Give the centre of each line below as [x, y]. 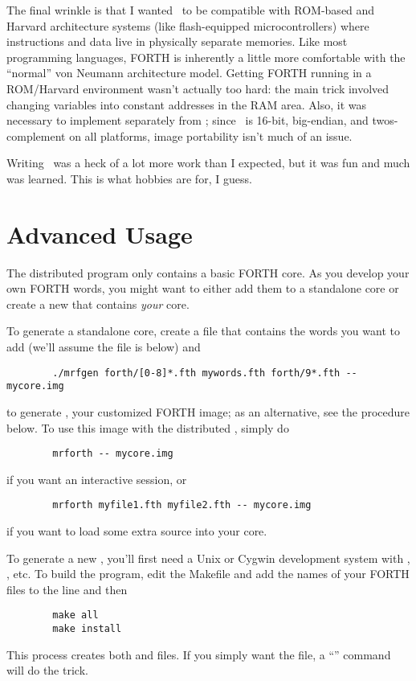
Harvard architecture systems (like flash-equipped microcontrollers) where [188, 25]
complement [36, 135]
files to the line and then [67, 589]
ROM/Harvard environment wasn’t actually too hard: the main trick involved [198, 88]
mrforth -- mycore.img [113, 454]
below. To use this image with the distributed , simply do [148, 427]
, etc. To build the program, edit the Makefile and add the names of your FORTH [208, 574]
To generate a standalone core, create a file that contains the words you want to [203, 331]
